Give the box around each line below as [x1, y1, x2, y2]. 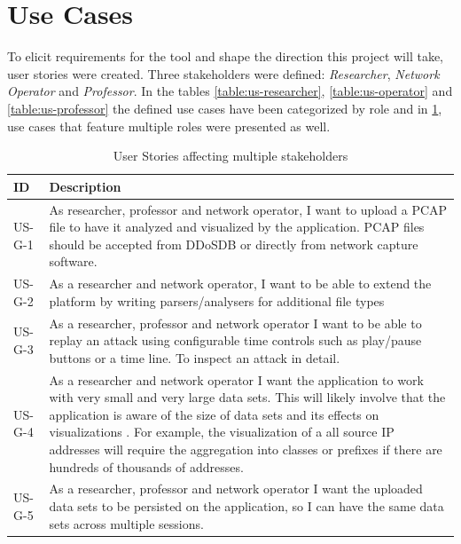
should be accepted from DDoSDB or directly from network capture [49, 234, 418, 253]
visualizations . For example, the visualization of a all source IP [49, 422, 395, 441]
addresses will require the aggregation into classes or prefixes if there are [49, 440, 442, 458]
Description [49, 177, 121, 195]
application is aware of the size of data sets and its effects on [49, 405, 379, 423]
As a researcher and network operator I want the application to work [49, 370, 424, 389]
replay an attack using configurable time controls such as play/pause [49, 331, 422, 350]
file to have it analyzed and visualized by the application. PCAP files [49, 217, 425, 236]
